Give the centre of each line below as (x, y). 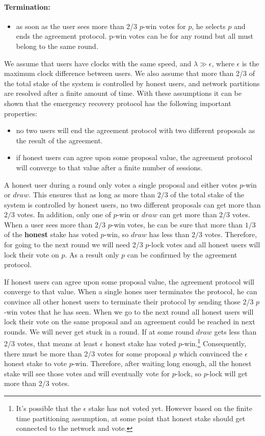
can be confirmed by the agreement (182, 254)
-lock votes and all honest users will (205, 245)
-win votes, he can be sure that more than (177, 224)
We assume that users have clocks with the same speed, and (98, 63)
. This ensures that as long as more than (92, 195)
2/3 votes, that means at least (51, 343)
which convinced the (211, 353)
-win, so (116, 234)
